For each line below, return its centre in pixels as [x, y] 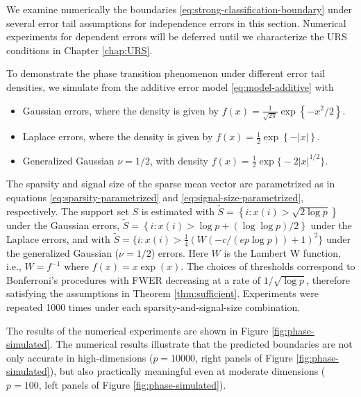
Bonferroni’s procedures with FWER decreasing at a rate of [134, 279]
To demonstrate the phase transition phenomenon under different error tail [166, 73]
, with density [179, 160]
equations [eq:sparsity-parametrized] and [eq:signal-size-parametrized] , [155, 197]
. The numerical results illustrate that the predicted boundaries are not [201, 344]
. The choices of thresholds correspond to [268, 266]
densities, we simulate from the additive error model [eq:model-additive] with [170, 86]
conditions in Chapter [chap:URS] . [79, 50]
